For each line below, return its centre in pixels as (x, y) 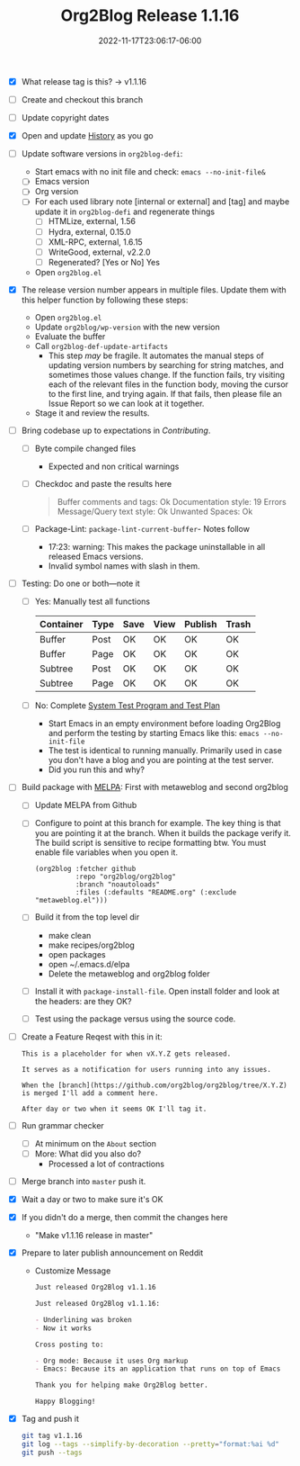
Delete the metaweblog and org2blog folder (129, 974)
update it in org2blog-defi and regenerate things (125, 211)
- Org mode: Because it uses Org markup (111, 1361)
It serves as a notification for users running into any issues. (146, 1069)
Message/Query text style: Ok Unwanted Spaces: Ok (155, 511)
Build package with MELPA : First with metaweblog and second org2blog (154, 787)
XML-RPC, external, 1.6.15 (95, 242)
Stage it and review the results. (92, 413)
